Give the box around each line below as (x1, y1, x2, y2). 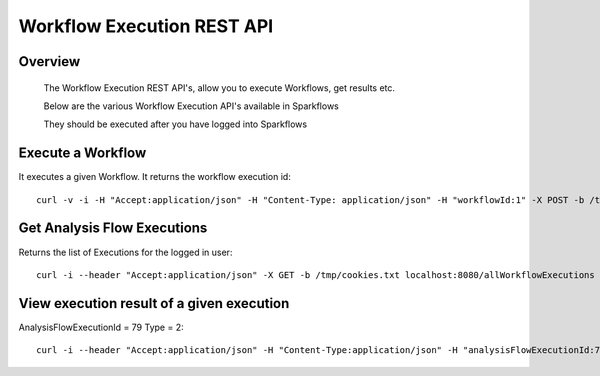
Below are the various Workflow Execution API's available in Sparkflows (43, 100, 339, 112)
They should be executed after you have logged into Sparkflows (43, 118, 308, 130)
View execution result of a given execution (18, 295, 290, 312)
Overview (18, 53, 81, 70)
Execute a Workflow (18, 145, 147, 162)
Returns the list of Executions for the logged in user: (18, 246, 233, 258)
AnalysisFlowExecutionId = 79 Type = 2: (18, 321, 184, 333)
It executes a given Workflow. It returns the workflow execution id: (18, 171, 292, 183)
